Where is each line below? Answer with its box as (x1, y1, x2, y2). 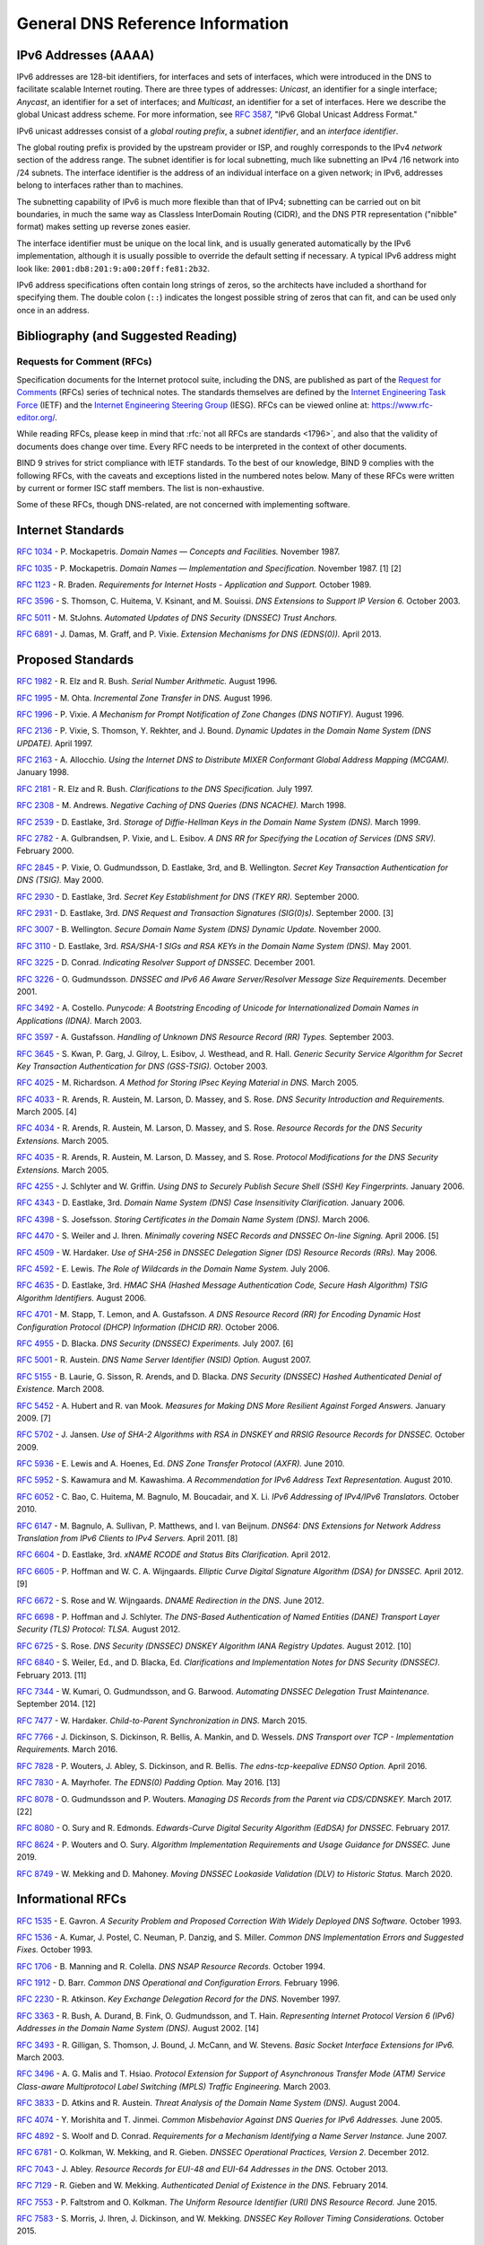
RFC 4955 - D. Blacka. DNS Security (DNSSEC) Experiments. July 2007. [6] (16, 1338, 294, 1349)
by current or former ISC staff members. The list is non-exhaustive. (16, 482, 264, 493)
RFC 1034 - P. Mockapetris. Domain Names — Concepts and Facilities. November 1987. (16, 546, 341, 557)
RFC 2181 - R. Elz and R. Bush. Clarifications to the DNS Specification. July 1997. (16, 783, 314, 794)
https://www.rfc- (371, 400, 434, 410)
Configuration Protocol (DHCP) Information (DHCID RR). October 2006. (16, 1321, 280, 1333)
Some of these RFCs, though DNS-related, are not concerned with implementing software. (16, 499, 350, 510)
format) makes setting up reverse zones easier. (16, 221, 191, 233)
